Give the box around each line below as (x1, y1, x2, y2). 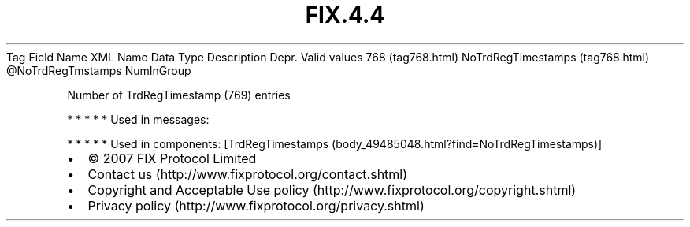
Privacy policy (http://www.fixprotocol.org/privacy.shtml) (87, 197, 425, 214)
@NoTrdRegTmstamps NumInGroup (6, 63, 191, 77)
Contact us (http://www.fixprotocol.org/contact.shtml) (87, 166, 408, 182)
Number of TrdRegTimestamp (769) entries (67, 87, 291, 102)
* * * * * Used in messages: (67, 112, 210, 126)
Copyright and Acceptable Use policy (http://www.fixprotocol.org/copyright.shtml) (87, 181, 577, 198)
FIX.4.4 (305, 2, 385, 28)
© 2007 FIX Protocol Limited (87, 150, 257, 166)
